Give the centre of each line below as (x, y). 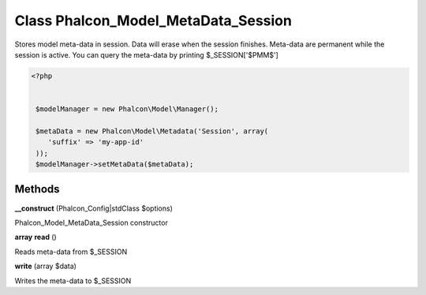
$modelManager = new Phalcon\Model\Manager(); (127, 109)
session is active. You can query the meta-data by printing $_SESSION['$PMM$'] (147, 54)
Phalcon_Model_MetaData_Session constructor (92, 222)
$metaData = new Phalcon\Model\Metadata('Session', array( (152, 131)
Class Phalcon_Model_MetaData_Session (153, 21)
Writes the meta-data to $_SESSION (73, 281)
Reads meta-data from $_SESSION (71, 252)
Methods (37, 189)
